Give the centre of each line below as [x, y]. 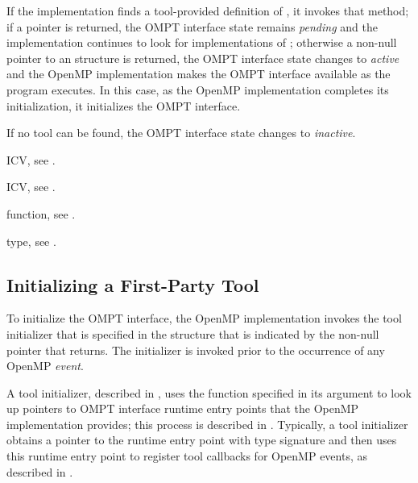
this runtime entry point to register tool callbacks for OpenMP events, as [187, 456]
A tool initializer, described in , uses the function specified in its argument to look [209, 392]
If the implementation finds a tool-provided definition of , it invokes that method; [208, 10]
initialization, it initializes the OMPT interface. [124, 105]
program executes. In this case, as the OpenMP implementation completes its [198, 89]
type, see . [31, 241]
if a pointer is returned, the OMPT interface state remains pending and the [192, 26]
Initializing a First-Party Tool [133, 284]
